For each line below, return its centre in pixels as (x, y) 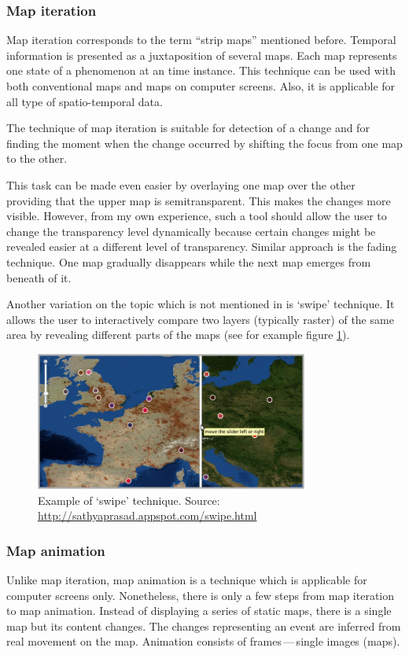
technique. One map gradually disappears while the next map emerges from (189, 261)
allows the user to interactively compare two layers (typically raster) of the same (200, 319)
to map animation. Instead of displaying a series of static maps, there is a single (199, 611)
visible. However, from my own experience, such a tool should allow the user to (197, 216)
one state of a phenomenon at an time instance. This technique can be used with (201, 70)
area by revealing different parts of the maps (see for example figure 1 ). (178, 335)
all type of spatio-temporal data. (85, 101)
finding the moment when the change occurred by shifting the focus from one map (204, 143)
